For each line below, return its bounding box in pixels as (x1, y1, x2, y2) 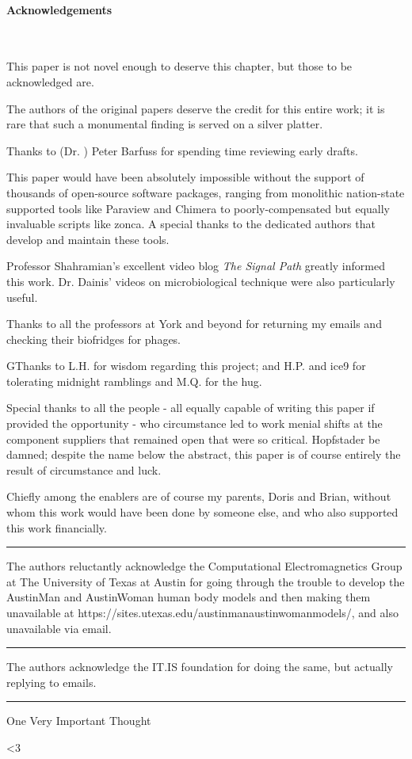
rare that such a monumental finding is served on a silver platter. (6, 116, 323, 132)
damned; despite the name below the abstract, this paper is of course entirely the (6, 446, 401, 463)
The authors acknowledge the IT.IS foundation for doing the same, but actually (6, 658, 393, 675)
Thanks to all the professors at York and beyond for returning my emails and (6, 315, 382, 332)
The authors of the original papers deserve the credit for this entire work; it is (6, 100, 385, 116)
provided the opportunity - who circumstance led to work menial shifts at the (6, 415, 383, 432)
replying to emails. (6, 673, 97, 690)
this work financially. (6, 519, 107, 536)
